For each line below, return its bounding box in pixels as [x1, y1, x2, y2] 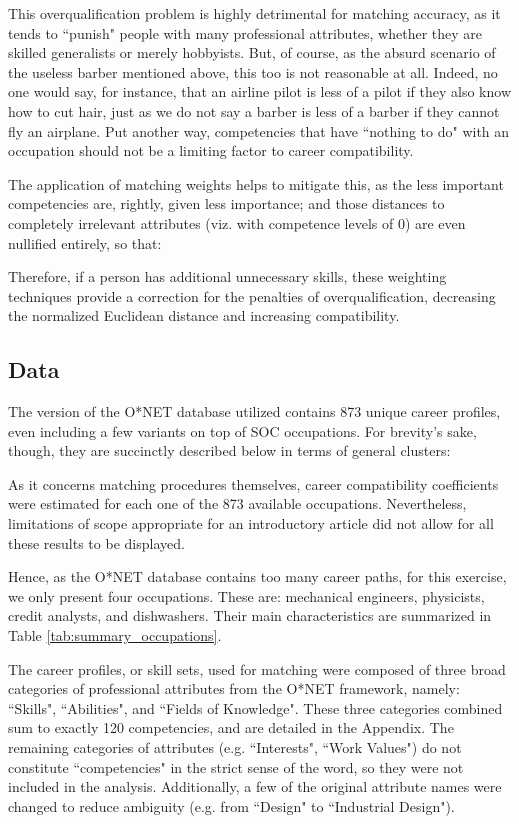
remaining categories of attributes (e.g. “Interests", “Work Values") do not [8, 737, 462, 758]
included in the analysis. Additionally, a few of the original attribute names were [8, 776, 502, 797]
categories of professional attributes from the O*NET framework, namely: [8, 678, 460, 699]
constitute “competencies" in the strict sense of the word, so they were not [8, 756, 464, 777]
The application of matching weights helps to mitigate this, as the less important [8, 173, 504, 194]
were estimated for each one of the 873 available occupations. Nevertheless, [8, 493, 467, 514]
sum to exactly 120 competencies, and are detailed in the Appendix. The [8, 717, 454, 738]
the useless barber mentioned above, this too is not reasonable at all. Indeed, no [8, 61, 498, 82]
